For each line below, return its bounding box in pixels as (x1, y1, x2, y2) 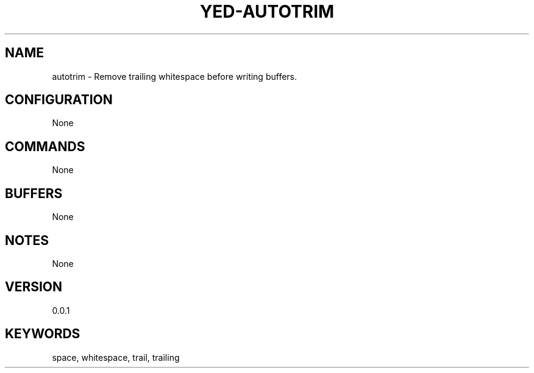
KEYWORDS (5, 326, 80, 342)
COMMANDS (5, 138, 85, 154)
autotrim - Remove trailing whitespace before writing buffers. (52, 71, 297, 82)
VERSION (5, 279, 63, 295)
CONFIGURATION (5, 92, 113, 108)
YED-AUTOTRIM (199, 1, 335, 22)
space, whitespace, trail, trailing (52, 352, 180, 363)
